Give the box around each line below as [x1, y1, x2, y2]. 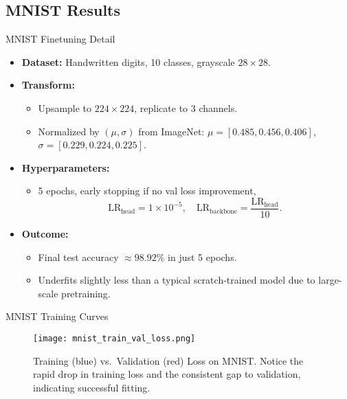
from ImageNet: [138, 124, 205, 138]
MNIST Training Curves [5, 309, 109, 323]
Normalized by [38, 124, 100, 138]
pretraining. [61, 286, 111, 300]
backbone [210, 207, 238, 215]
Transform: [21, 78, 75, 92]
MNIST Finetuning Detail [5, 32, 115, 46]
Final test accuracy [38, 249, 119, 264]
